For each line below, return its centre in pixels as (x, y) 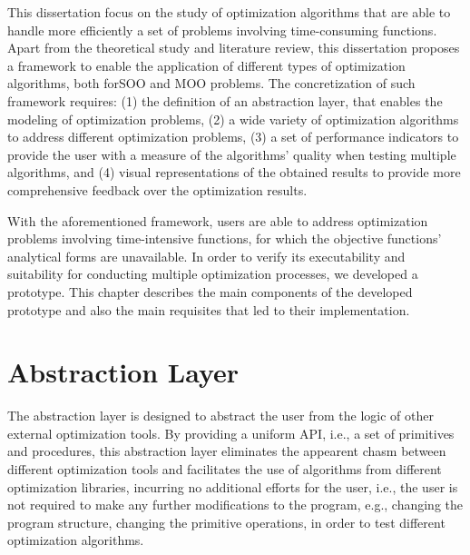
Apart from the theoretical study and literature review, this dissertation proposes (234, 48)
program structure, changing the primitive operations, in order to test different (226, 522)
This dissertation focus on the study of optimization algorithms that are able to (229, 12)
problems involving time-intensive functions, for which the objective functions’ (225, 238)
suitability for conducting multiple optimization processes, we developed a (213, 274)
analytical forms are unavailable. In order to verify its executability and (206, 256)
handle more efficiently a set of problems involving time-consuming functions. (222, 30)
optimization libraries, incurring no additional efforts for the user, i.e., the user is (233, 486)
